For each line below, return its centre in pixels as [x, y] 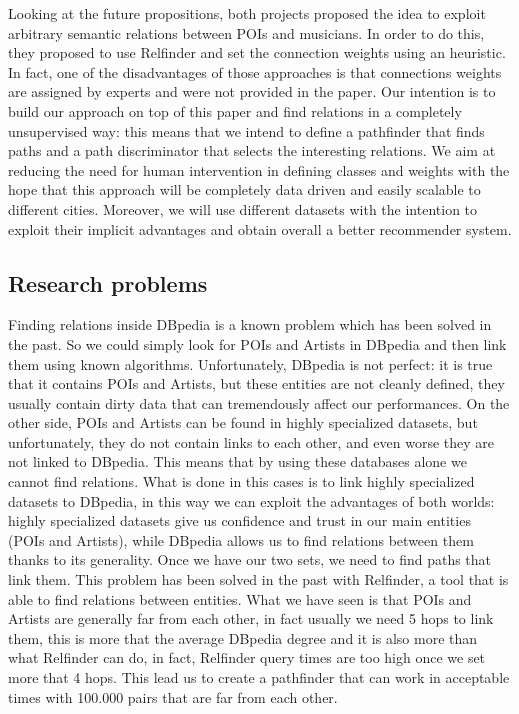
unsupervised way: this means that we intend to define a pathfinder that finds [246, 130]
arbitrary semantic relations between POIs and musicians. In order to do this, [246, 32]
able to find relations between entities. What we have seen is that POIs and [240, 598]
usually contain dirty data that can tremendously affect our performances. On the [259, 402]
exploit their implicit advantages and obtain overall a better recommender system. [260, 228]
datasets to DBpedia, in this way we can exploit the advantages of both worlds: [251, 500]
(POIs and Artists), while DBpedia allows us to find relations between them [241, 539]
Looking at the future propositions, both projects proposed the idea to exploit [247, 13]
